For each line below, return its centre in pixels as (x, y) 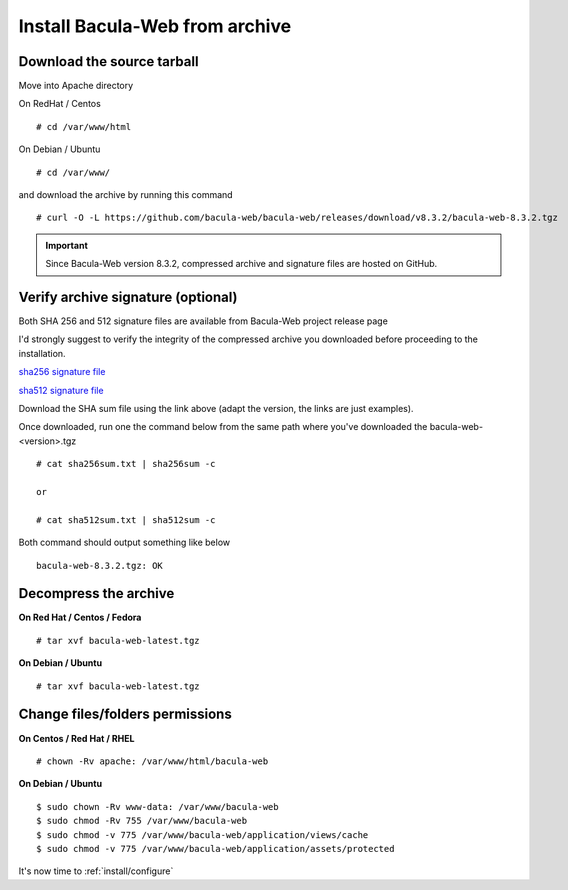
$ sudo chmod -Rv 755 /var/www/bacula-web (142, 821)
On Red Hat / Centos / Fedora (80, 617)
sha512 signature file (61, 390)
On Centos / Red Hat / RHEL (76, 738)
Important (67, 245)
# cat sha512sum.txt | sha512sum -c (126, 519)
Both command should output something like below (124, 542)
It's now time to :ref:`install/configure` (96, 871)
